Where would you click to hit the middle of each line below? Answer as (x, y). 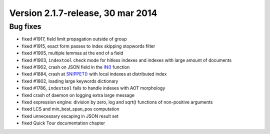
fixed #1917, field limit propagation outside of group (74, 39)
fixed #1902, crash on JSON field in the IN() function (76, 67)
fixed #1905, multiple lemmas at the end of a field (72, 53)
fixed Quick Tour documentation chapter (63, 123)
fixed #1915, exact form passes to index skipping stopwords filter (88, 46)
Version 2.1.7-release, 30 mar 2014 (83, 13)
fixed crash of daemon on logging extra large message (78, 95)
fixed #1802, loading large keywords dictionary (70, 81)
